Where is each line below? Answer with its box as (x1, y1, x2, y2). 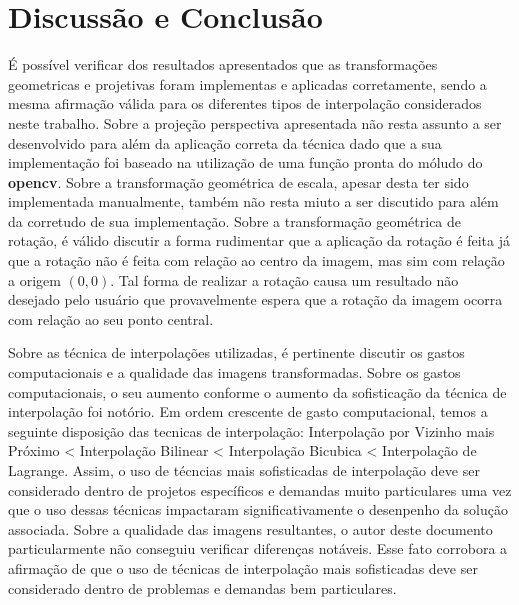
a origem (8, 269, 61, 290)
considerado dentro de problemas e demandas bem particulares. (8, 577, 397, 598)
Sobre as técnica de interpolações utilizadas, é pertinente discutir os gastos (8, 342, 465, 363)
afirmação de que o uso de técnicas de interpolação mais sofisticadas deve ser (8, 557, 478, 578)
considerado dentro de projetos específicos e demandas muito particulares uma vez (8, 479, 512, 500)
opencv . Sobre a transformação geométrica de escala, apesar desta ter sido (8, 171, 469, 192)
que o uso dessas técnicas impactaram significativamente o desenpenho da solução (8, 499, 508, 520)
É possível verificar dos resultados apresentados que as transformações (8, 54, 438, 75)
